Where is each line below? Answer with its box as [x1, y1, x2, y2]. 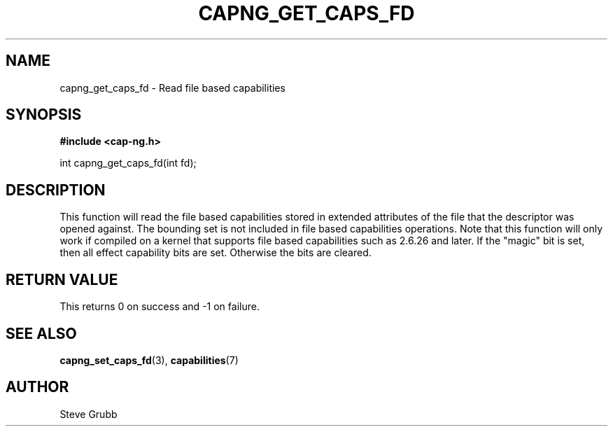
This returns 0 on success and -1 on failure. [59, 300, 260, 313]
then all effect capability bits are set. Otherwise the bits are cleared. [59, 246, 372, 259]
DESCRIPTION [6, 181, 106, 199]
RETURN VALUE [6, 270, 118, 288]
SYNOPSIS [6, 106, 82, 124]
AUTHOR [6, 378, 69, 396]
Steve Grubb [59, 407, 118, 420]
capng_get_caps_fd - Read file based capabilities [59, 81, 286, 94]
